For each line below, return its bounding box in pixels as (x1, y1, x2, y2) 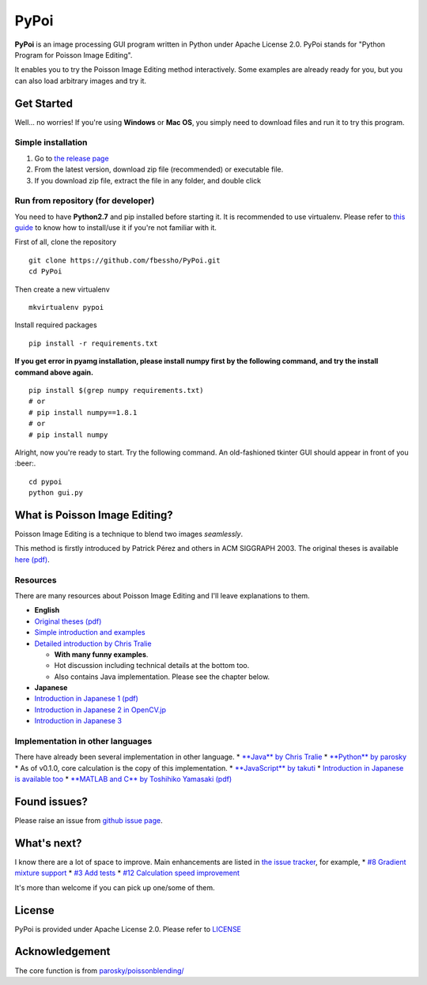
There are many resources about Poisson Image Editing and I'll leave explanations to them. (14, 591, 310, 600)
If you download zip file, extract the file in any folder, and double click (34, 175, 261, 185)
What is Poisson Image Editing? (14, 508, 173, 522)
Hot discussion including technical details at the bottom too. (54, 661, 250, 670)
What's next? (14, 836, 82, 850)
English (34, 606, 60, 615)
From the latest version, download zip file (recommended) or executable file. (34, 164, 284, 174)
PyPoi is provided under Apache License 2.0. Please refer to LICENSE (14, 924, 241, 934)
